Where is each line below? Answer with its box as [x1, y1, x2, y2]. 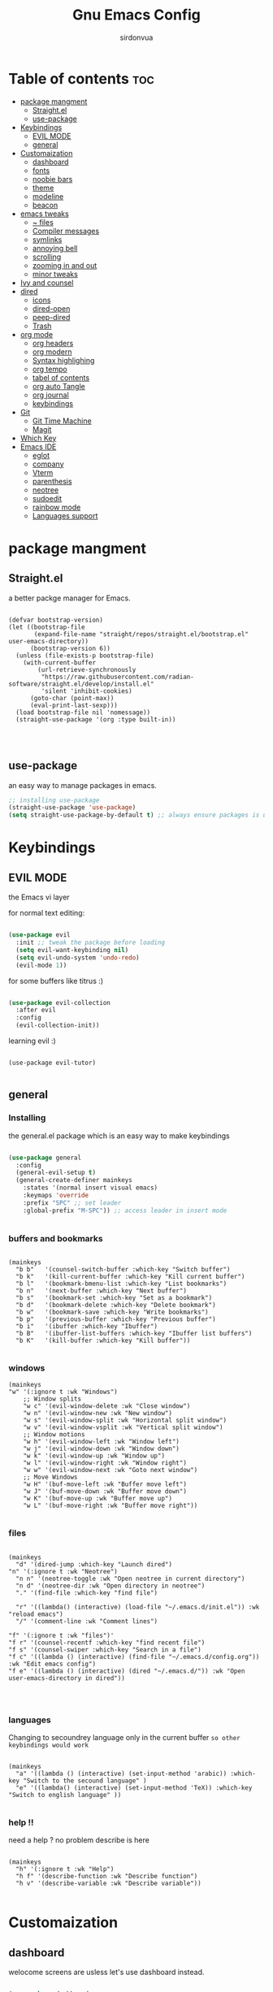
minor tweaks [32, 269, 79, 279]
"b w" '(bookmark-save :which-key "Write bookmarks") [15, 1308, 209, 1316]
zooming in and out [32, 260, 97, 270]
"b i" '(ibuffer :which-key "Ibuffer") [15, 1322, 158, 1330]
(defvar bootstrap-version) [8, 616, 104, 624]
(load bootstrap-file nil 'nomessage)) [15, 708, 151, 717]
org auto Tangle [32, 381, 85, 391]
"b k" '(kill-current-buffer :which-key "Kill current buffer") [15, 1272, 245, 1280]
